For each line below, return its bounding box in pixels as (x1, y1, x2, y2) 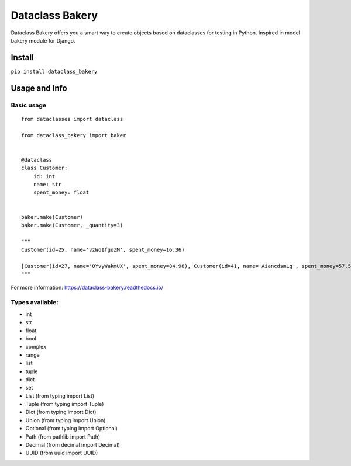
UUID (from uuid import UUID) (25, 450, 98, 457)
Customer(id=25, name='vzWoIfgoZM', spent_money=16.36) (21, 246, 185, 253)
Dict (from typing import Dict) (25, 409, 97, 416)
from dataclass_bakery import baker (21, 132, 126, 138)
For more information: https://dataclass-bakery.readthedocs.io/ (11, 284, 164, 291)
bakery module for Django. (11, 37, 75, 44)
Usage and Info (11, 83, 67, 93)
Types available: (11, 298, 58, 307)
